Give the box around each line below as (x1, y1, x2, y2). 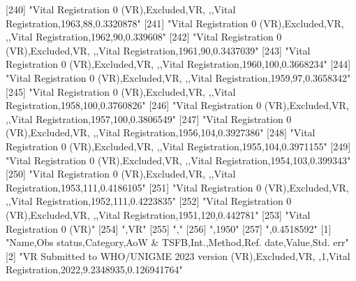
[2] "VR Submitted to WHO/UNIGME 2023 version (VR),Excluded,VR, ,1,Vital (6, 248, 350, 263)
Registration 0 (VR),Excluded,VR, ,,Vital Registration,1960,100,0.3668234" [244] (6, 57, 351, 71)
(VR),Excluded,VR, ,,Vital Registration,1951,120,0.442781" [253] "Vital (6, 207, 311, 222)
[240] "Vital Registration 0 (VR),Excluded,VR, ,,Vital (6, 2, 236, 16)
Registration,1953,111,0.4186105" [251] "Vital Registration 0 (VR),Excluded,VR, (6, 180, 349, 194)
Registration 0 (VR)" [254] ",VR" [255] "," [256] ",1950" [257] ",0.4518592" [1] (6, 221, 332, 236)
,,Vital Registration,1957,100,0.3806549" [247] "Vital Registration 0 (6, 111, 292, 126)
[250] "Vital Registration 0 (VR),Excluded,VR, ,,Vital (6, 166, 236, 181)
